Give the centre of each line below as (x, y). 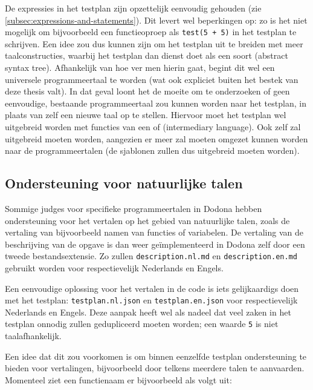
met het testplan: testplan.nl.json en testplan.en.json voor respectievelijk (151, 300)
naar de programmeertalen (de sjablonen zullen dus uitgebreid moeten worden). (152, 150)
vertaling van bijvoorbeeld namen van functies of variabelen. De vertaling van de (154, 232)
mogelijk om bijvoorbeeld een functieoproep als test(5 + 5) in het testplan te (151, 32)
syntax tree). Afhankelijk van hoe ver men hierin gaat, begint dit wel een (140, 68)
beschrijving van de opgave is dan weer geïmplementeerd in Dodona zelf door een (155, 244)
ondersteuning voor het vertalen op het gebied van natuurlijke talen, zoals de (147, 220)
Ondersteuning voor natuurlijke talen (124, 183)
